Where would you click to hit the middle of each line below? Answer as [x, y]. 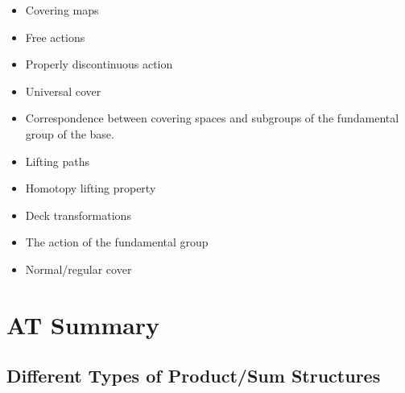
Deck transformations [78, 215]
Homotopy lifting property [91, 188]
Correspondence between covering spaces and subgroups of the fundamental [212, 118]
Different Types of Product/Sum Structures [194, 376]
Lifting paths [58, 161]
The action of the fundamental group [117, 242]
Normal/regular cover [79, 269]
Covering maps [62, 10]
